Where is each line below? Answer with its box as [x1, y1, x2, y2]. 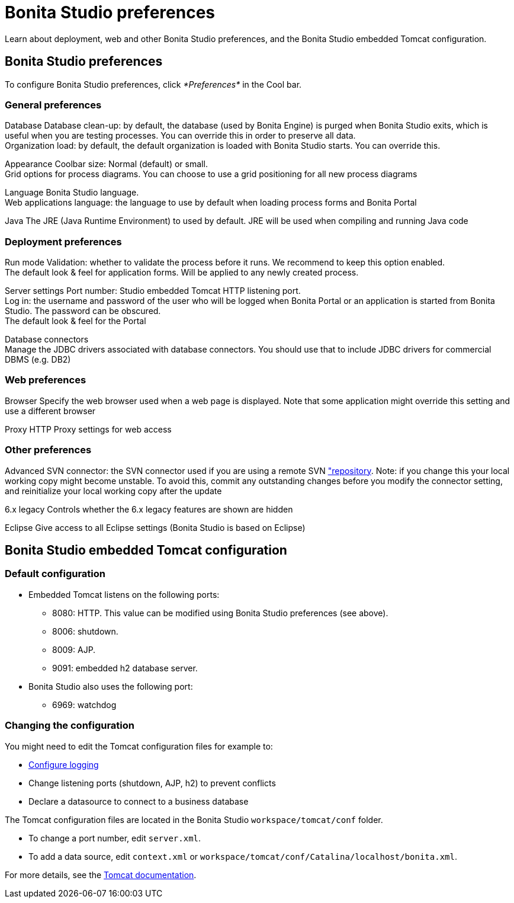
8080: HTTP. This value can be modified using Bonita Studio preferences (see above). [52, 607, 388, 618]
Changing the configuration [5, 719, 134, 732]
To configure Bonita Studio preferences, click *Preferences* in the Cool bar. [5, 79, 302, 89]
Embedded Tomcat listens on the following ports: [28, 589, 220, 600]
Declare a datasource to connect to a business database [28, 796, 249, 806]
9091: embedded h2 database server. [52, 662, 198, 673]
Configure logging [28, 759, 99, 770]
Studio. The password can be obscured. [5, 306, 161, 316]
